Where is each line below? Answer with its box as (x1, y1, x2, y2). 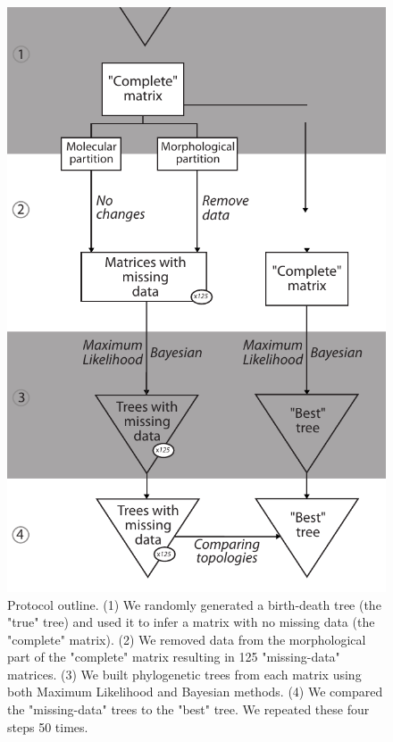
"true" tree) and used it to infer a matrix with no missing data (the (7, 613, 375, 631)
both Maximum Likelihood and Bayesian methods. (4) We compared (7, 682, 383, 701)
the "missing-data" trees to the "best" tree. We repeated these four (7, 700, 370, 719)
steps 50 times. (7, 717, 88, 736)
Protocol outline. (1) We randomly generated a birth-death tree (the (7, 595, 381, 613)
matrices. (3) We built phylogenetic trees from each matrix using (7, 664, 362, 683)
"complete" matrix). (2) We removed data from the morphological (7, 629, 366, 648)
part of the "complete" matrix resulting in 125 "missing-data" (7, 647, 340, 666)
